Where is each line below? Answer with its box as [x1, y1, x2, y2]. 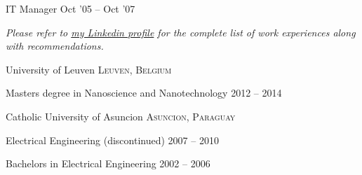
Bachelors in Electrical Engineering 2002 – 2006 [6, 156, 210, 171]
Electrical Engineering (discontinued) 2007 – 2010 [6, 132, 219, 147]
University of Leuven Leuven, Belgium [6, 62, 172, 76]
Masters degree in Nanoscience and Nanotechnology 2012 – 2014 [6, 85, 282, 100]
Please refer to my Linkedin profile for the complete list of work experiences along [6, 24, 356, 39]
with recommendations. [6, 38, 104, 53]
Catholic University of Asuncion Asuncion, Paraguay [6, 108, 236, 123]
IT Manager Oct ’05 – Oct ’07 [6, 1, 135, 15]
